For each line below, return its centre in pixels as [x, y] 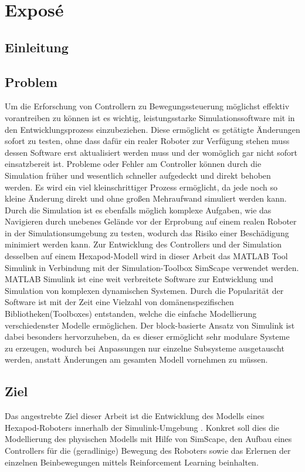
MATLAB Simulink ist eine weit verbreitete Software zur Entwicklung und [139, 279]
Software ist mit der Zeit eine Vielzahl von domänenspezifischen [119, 302]
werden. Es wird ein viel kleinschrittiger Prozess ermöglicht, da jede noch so [141, 187]
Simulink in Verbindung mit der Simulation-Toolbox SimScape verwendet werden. [152, 267]
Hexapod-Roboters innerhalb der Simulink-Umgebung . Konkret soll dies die [142, 427]
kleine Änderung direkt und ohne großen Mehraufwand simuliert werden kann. [146, 198]
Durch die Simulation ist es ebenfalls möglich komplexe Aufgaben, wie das [138, 210]
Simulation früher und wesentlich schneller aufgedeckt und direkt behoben [138, 175]
